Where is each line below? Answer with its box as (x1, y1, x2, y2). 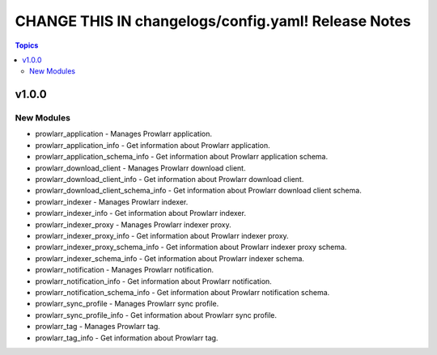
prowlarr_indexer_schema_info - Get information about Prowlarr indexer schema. (35, 253, 305, 263)
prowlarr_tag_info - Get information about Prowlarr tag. (35, 332, 218, 343)
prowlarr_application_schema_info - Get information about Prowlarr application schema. (35, 152, 328, 162)
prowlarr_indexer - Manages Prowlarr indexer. (35, 197, 189, 206)
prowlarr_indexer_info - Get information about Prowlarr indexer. (35, 209, 247, 218)
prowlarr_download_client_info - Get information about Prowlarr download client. (35, 175, 304, 184)
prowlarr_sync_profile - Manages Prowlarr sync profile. (35, 299, 219, 309)
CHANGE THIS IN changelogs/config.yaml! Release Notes (15, 12, 412, 30)
